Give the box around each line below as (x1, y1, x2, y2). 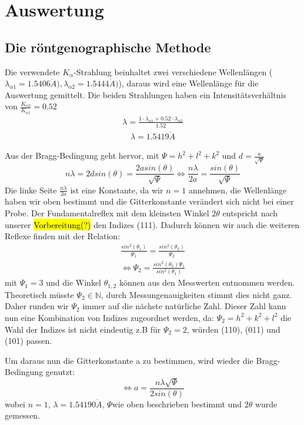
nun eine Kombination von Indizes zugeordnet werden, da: (5, 311, 215, 323)
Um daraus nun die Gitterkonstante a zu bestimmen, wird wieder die (5, 354, 253, 366)
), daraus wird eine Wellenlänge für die (118, 77, 259, 89)
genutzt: (45, 366, 75, 378)
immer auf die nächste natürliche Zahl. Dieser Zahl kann (82, 300, 286, 312)
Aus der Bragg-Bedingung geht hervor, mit (5, 149, 159, 162)
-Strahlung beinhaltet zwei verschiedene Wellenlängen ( (74, 65, 273, 78)
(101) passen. (5, 334, 52, 347)
